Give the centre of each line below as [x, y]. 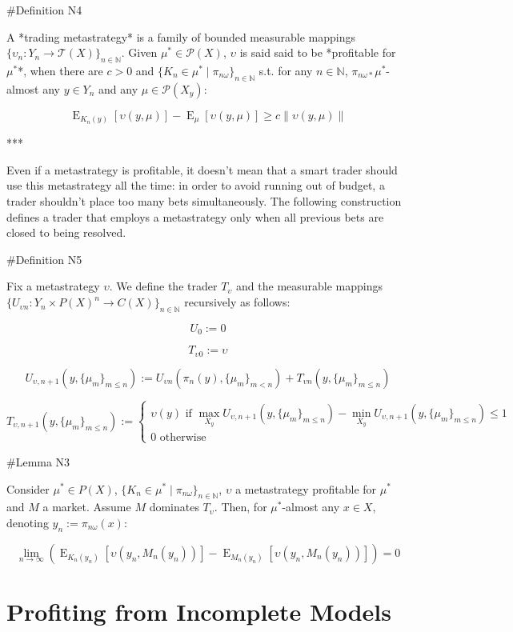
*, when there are [60, 70]
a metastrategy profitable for [306, 488]
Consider [28, 488]
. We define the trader [163, 286]
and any [118, 88]
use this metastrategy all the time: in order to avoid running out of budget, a [196, 185]
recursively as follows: [237, 302]
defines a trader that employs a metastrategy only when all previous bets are [195, 216]
